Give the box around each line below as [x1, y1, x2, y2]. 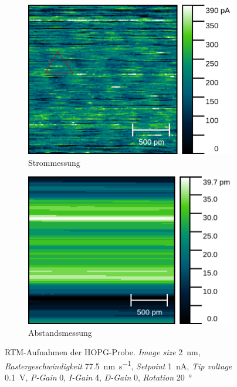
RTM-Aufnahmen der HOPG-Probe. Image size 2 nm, [5, 346, 201, 358]
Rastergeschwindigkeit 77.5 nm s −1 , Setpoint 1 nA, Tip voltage [5, 358, 232, 372]
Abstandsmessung [28, 326, 92, 338]
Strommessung [28, 156, 80, 168]
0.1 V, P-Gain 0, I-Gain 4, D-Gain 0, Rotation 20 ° [5, 371, 192, 383]
